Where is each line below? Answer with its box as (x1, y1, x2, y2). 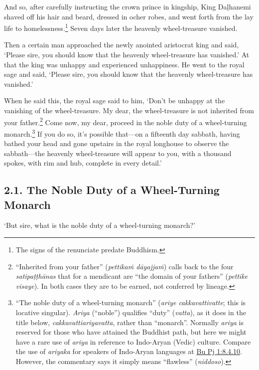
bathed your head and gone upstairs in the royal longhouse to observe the (4, 138, 229, 149)
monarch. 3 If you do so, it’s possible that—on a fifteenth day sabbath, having (4, 127, 240, 139)
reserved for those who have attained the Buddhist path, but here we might (15, 327, 247, 337)
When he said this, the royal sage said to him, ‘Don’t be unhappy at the (4, 95, 225, 106)
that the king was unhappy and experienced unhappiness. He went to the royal (4, 59, 245, 69)
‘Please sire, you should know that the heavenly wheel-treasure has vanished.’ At (4, 49, 250, 60)
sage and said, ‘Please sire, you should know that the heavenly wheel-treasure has (4, 69, 253, 79)
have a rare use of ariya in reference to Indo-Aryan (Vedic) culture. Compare (15, 336, 251, 347)
